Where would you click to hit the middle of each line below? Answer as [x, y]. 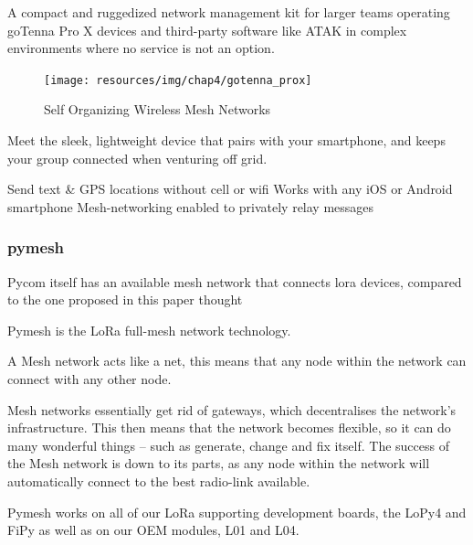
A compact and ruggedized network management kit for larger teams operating [229, 12]
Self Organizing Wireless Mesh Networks [158, 109]
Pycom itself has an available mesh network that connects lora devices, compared [235, 281]
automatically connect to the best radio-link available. [159, 481]
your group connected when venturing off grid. [137, 158]
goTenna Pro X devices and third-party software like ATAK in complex [207, 30]
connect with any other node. [89, 379]
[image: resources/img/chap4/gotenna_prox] [178, 80]
